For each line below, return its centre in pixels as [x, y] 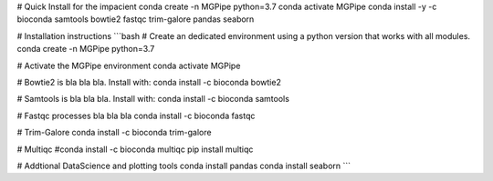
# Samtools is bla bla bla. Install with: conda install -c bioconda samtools [153, 99]
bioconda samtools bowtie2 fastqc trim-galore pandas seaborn [136, 19]
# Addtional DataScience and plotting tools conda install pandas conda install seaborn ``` [184, 166]
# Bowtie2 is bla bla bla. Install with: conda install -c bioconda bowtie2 [149, 82]
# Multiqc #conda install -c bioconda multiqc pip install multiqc [135, 149]
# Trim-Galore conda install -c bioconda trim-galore [114, 133]
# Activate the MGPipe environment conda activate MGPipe [129, 65]
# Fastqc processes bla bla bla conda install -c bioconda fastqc [136, 116]
